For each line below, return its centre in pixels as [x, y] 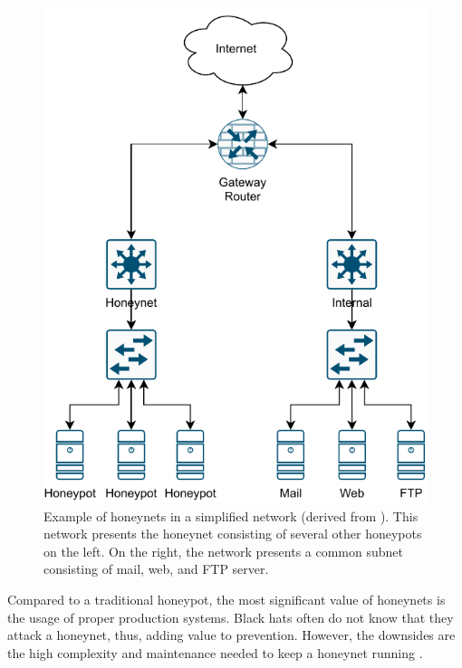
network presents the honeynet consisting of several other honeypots [233, 534]
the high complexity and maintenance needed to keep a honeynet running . [215, 652]
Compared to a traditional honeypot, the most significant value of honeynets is [226, 600]
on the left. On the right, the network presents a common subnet [223, 551]
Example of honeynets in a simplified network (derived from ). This [231, 515]
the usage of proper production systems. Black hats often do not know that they [231, 617]
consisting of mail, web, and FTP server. [156, 569]
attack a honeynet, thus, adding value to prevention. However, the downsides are [231, 635]
